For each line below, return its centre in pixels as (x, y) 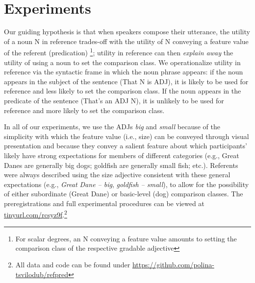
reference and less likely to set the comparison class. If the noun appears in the (123, 91)
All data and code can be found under (73, 264)
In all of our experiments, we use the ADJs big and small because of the (112, 127)
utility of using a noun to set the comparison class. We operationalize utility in (122, 62)
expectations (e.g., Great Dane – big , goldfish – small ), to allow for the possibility (127, 184)
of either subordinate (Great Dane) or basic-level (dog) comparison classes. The (124, 194)
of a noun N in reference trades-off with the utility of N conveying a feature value (126, 41)
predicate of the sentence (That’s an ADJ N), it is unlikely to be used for (114, 100)
